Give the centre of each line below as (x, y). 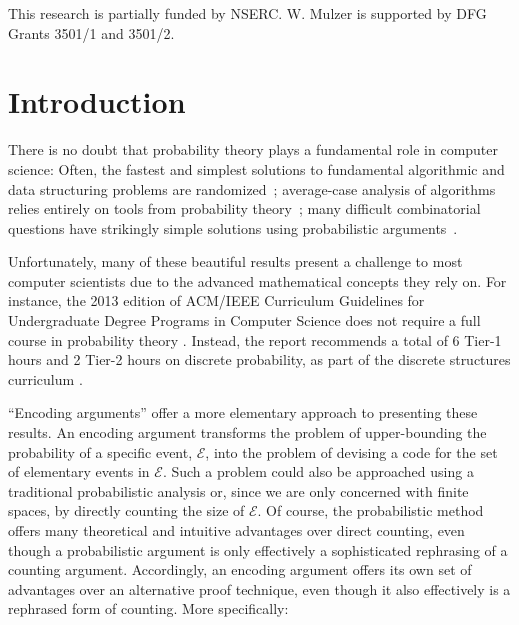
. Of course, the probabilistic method (370, 510)
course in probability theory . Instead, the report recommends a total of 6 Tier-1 (255, 339)
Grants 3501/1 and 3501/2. (91, 32)
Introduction (97, 101)
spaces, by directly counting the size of (126, 510)
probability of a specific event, (100, 451)
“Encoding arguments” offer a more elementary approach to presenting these (243, 412)
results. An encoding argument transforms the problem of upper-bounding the (247, 432)
